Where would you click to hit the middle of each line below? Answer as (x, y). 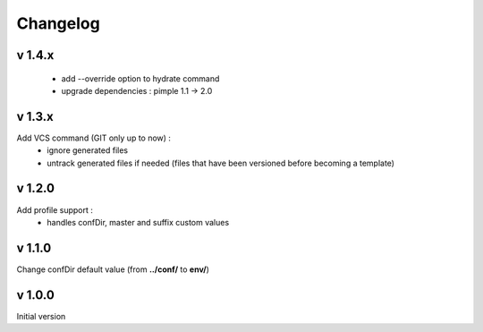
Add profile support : (55, 209)
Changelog (58, 23)
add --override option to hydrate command (140, 78)
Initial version (41, 316)
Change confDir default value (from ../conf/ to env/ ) (113, 269)
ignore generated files (88, 150)
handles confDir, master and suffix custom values (138, 222)
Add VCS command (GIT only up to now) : (94, 138)
